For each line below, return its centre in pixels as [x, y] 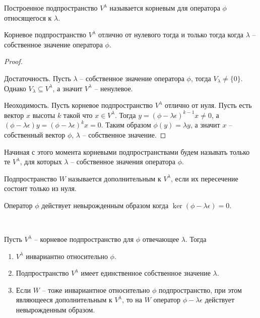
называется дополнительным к [115, 178]
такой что [78, 115]
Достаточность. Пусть [38, 78]
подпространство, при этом [200, 290]
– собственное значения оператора [123, 162]
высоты [44, 115]
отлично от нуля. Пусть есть [208, 105]
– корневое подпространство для [84, 239]
